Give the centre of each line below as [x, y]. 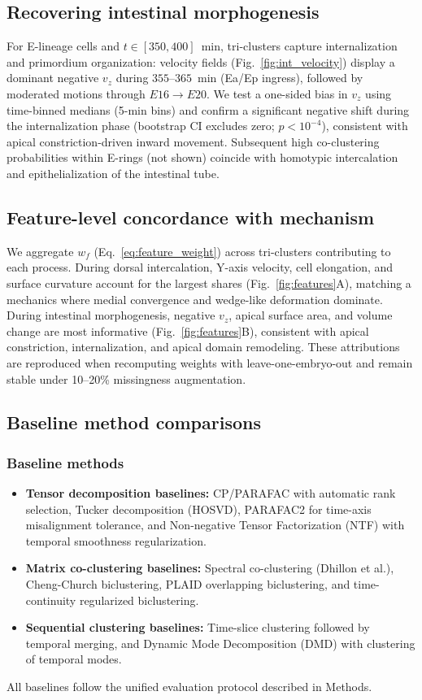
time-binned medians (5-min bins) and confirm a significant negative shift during [208, 109]
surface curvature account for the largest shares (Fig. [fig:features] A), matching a [209, 283]
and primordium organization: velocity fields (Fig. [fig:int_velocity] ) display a [201, 61]
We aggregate [40, 251]
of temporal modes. [74, 659]
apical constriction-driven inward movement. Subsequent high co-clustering [193, 141]
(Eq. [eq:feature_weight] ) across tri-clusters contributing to [242, 251]
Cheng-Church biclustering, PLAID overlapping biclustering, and [188, 584]
